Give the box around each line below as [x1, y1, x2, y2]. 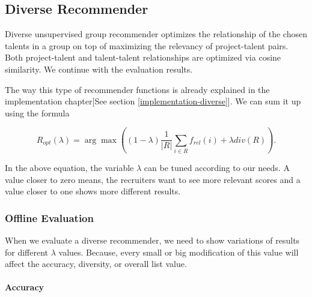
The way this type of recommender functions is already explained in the [5, 83, 270, 95]
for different [5, 245, 49, 258]
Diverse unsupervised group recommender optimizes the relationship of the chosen [5, 28, 307, 40]
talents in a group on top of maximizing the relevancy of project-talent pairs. [5, 39, 289, 52]
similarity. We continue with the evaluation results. [5, 62, 193, 75]
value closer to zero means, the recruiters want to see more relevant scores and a [5, 173, 301, 185]
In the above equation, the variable [5, 161, 134, 174]
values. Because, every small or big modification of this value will [58, 245, 299, 258]
